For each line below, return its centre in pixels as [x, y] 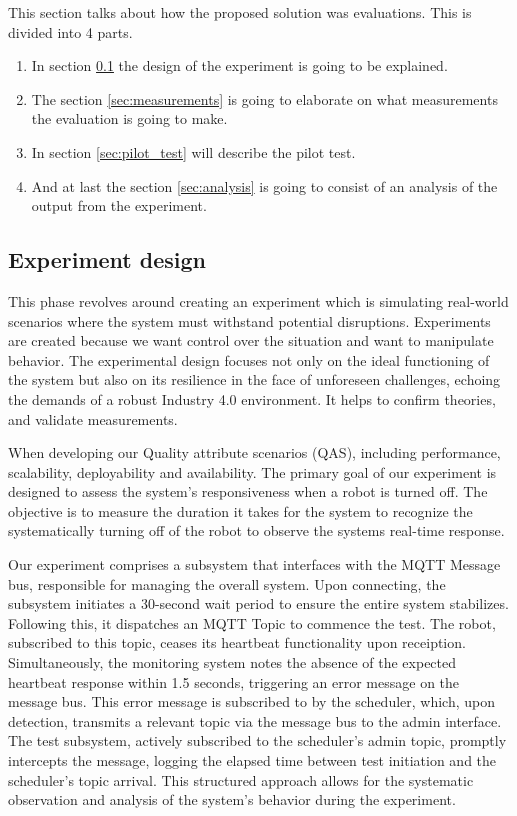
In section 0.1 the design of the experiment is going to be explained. [239, 65]
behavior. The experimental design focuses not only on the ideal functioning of [249, 359]
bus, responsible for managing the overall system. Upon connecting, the [227, 583]
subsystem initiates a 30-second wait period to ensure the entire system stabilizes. [258, 603]
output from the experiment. [119, 205]
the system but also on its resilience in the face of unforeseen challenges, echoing [254, 379]
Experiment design [107, 259]
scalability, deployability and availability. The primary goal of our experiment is [252, 471]
